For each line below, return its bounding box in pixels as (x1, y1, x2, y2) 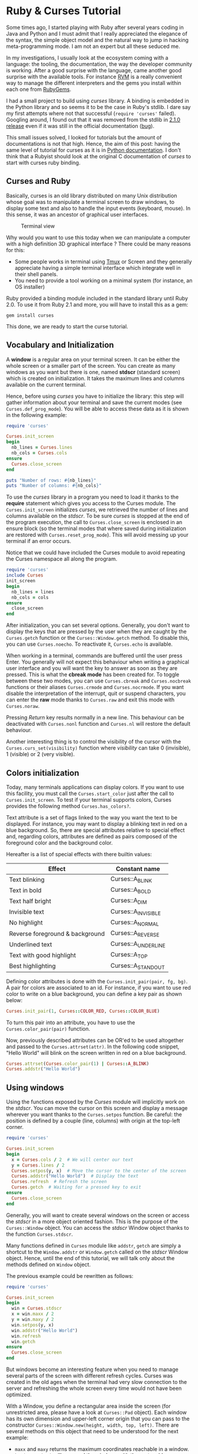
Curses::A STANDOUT (110, 961, 165, 971)
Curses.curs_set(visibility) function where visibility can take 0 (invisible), (6, 744, 191, 751)
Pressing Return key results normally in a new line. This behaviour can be (6, 714, 184, 721)
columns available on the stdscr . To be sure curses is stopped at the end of (6, 512, 190, 519)
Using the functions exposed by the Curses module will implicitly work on (6, 1098, 185, 1105)
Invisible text (9, 908, 44, 916)
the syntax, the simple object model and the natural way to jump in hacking (6, 36, 189, 43)
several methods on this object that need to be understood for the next (6, 1428, 178, 1434)
